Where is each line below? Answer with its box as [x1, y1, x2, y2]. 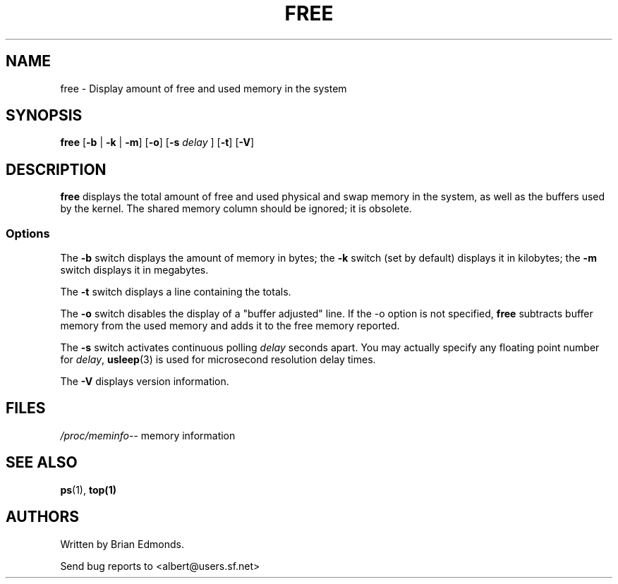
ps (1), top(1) [60, 483, 116, 496]
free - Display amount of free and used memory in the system [60, 82, 347, 95]
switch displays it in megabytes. [60, 264, 209, 276]
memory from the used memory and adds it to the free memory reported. [60, 320, 400, 332]
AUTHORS [6, 508, 80, 526]
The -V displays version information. [60, 375, 229, 388]
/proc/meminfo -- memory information [60, 429, 236, 442]
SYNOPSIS [6, 107, 83, 125]
